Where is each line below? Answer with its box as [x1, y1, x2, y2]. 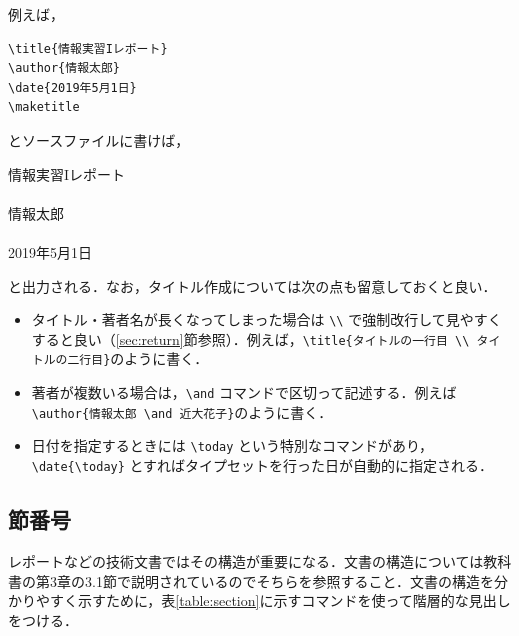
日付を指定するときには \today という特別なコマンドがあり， [31, 435, 434, 456]
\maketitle [8, 100, 80, 115]
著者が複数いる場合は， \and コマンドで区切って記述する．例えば [31, 382, 457, 403]
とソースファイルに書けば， [8, 129, 190, 150]
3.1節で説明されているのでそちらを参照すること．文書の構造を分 [84, 570, 509, 591]
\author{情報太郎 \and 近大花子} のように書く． [31, 401, 333, 422]
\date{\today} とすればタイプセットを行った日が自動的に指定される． [31, 455, 494, 476]
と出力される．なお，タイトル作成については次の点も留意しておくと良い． [8, 275, 497, 296]
